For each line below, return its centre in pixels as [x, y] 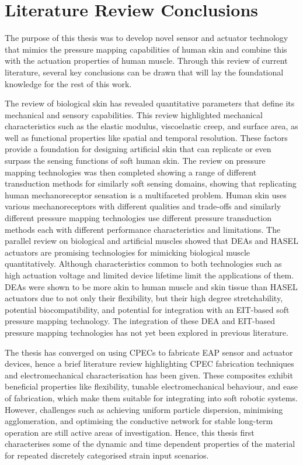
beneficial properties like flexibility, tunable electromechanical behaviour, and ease [151, 386]
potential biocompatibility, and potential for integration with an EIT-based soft [147, 309]
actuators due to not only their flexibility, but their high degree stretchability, [144, 298]
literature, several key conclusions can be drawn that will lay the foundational [144, 72]
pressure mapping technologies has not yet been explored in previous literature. [147, 332]
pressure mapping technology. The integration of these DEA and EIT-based [140, 321]
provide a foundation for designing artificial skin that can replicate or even [138, 149]
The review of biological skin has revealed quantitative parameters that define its [150, 103]
